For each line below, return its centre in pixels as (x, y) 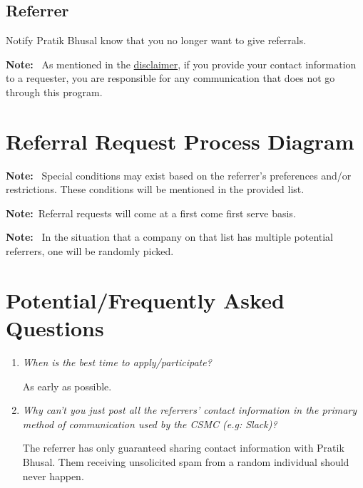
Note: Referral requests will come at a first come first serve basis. (151, 213)
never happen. (53, 476)
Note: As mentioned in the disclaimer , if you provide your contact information (181, 64)
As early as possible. (67, 386)
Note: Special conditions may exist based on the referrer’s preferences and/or (179, 175)
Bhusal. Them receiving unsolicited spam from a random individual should (186, 461)
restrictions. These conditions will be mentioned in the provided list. (155, 189)
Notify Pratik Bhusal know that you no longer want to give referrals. (156, 40)
